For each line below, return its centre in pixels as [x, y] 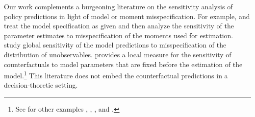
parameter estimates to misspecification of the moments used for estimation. [119, 35]
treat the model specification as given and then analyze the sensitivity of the [119, 26]
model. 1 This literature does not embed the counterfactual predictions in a [116, 75]
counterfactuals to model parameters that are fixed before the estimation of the [123, 64]
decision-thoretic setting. [41, 85]
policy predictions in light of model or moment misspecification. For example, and [127, 16]
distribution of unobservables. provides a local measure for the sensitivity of [118, 54]
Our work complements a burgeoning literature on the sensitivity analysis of [118, 6]
